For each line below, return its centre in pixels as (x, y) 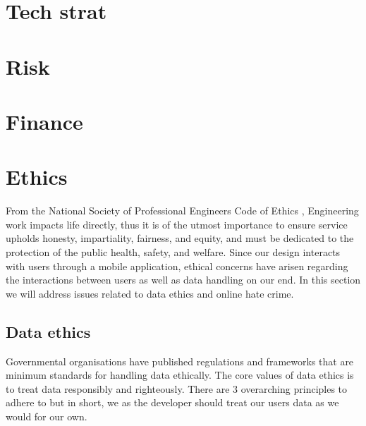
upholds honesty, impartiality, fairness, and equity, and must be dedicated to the (180, 238)
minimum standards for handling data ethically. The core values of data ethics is (180, 375)
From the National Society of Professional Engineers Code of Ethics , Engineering (182, 211)
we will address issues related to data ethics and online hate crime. (150, 293)
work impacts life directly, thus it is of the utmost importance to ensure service (177, 224)
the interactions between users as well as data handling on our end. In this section (183, 280)
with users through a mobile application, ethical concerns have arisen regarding (177, 266)
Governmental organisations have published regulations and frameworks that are (180, 361)
